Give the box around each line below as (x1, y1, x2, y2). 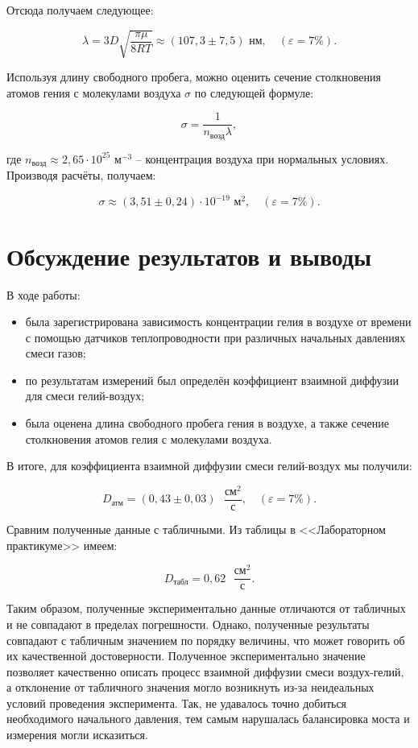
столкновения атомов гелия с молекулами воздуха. (25, 430, 272, 447)
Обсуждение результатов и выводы (6, 239, 372, 272)
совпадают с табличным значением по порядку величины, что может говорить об (6, 631, 405, 648)
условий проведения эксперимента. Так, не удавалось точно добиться (6, 694, 347, 711)
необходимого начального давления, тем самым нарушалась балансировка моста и (6, 710, 410, 727)
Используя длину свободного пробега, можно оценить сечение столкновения (6, 68, 381, 85)
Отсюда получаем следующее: (6, 2, 154, 18)
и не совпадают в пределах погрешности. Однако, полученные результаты (6, 615, 370, 632)
